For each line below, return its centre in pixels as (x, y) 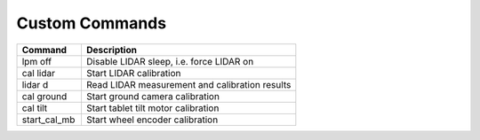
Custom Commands (92, 23)
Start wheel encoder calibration (152, 120)
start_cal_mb (48, 120)
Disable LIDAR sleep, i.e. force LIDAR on (170, 61)
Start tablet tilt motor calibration (152, 108)
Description (112, 50)
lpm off (37, 61)
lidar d (35, 84)
